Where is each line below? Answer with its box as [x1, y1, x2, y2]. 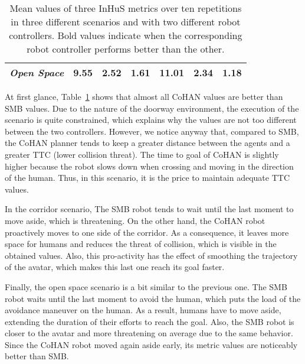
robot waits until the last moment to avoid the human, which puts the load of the [5, 292, 301, 304]
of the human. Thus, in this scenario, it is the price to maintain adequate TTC [5, 171, 290, 184]
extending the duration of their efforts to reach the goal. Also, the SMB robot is [5, 315, 294, 327]
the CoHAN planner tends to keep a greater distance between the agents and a [5, 136, 290, 149]
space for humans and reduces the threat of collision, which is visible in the [5, 238, 277, 250]
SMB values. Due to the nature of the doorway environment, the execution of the [5, 102, 299, 114]
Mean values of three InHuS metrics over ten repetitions [9, 1, 242, 15]
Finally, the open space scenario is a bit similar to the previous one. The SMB [5, 280, 287, 292]
